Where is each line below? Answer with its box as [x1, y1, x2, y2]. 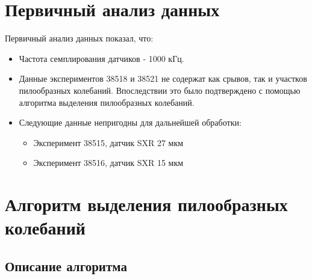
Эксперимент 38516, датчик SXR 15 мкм [33, 156, 184, 169]
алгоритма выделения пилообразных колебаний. [19, 96, 195, 108]
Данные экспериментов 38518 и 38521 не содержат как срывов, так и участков [19, 72, 307, 85]
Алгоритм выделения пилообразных [5, 192, 288, 216]
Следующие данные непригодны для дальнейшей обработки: [19, 116, 242, 129]
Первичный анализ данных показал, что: [5, 32, 154, 44]
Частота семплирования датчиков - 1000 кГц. [19, 52, 184, 64]
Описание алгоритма [5, 256, 127, 275]
